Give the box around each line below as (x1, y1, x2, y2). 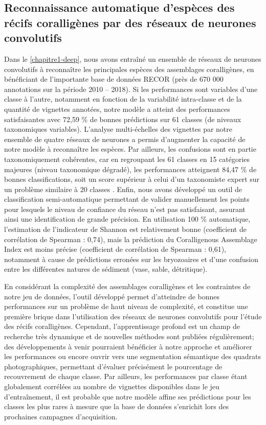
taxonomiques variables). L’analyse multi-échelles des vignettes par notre (4, 124, 233, 134)
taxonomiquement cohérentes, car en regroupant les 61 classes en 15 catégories (4, 153, 250, 164)
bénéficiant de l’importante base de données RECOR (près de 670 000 (4, 74, 224, 84)
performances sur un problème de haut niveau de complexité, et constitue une (4, 301, 248, 312)
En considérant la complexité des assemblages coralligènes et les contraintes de (4, 281, 251, 292)
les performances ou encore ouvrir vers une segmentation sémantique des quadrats (4, 351, 261, 362)
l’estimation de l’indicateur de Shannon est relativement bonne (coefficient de (4, 224, 247, 234)
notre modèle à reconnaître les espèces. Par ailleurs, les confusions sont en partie (4, 144, 256, 154)
